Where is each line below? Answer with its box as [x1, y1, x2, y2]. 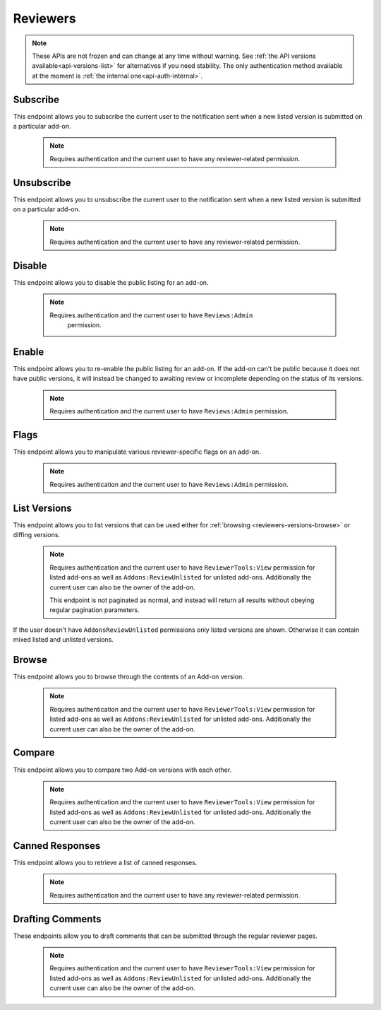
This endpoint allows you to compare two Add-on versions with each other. [13, 765, 232, 774]
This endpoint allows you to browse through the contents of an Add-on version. [13, 672, 245, 681]
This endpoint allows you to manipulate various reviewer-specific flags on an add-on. [13, 447, 261, 456]
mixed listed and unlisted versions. [13, 635, 114, 644]
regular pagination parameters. [49, 606, 140, 614]
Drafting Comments [13, 912, 102, 925]
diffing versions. [13, 531, 60, 539]
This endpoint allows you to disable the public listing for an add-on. [13, 278, 209, 286]
